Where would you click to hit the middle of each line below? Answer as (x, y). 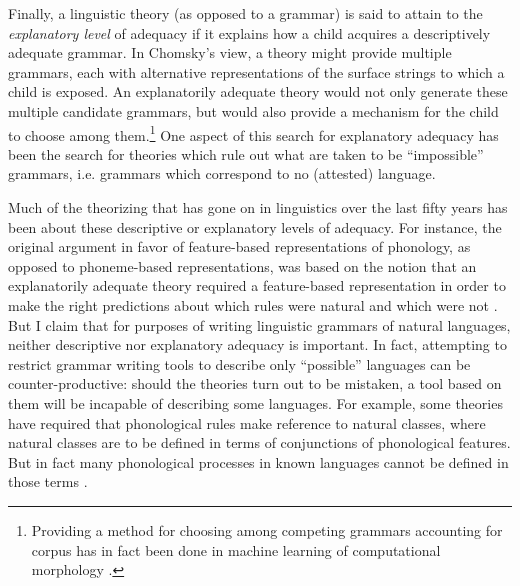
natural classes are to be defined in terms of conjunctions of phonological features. (259, 442)
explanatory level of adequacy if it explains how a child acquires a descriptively (249, 32)
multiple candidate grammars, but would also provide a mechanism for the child (253, 110)
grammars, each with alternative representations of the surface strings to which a (256, 71)
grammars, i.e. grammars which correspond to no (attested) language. (222, 173)
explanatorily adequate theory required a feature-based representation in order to (257, 285)
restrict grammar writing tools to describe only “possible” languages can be (239, 363)
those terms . (48, 481)
